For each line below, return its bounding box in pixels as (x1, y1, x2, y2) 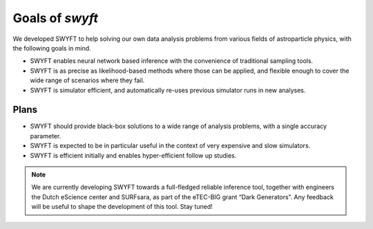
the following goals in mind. (12, 44, 91, 52)
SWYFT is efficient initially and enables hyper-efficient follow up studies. (30, 151, 237, 159)
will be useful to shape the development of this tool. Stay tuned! (31, 203, 213, 211)
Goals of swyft (12, 10, 98, 26)
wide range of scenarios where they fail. (30, 76, 145, 84)
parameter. (30, 131, 61, 140)
